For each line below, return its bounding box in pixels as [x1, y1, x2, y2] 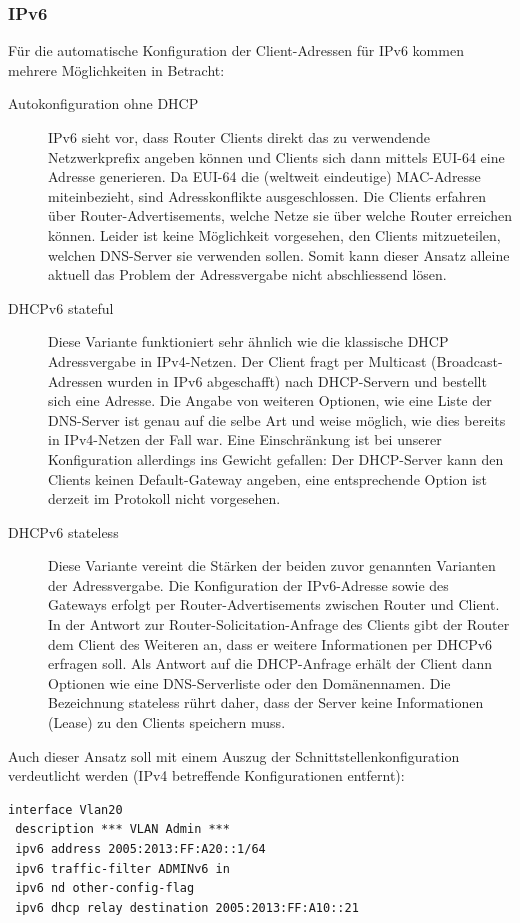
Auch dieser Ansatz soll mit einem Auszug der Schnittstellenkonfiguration [8, 745, 460, 766]
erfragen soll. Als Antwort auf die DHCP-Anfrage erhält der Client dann [48, 653, 493, 674]
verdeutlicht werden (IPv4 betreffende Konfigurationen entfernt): [8, 765, 405, 786]
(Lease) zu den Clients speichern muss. [48, 712, 286, 733]
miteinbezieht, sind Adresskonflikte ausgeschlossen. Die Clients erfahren [48, 185, 487, 206]
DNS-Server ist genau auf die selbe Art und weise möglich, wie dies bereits [48, 409, 506, 430]
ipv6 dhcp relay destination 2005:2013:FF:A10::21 [15, 900, 359, 915]
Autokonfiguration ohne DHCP [8, 93, 199, 114]
